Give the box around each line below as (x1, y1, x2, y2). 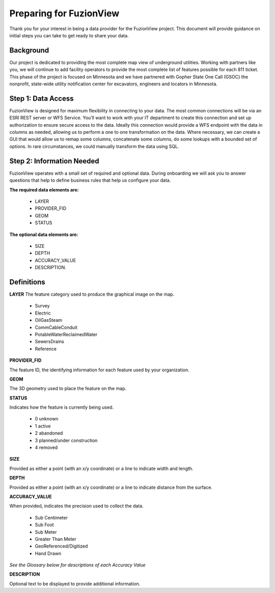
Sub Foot (35, 521, 54, 528)
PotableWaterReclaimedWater (35, 331, 98, 337)
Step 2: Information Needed (9, 156, 99, 165)
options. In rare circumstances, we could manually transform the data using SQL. (9, 143, 179, 149)
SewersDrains (35, 339, 65, 345)
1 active (35, 423, 51, 429)
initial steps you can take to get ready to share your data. (9, 32, 129, 38)
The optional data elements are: (9, 231, 78, 238)
